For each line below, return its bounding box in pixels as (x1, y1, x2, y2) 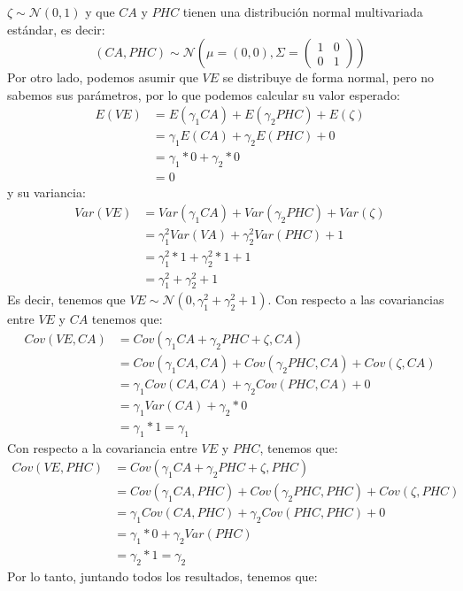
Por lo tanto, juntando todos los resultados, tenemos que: (7, 566, 318, 585)
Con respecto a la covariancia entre (7, 438, 197, 457)
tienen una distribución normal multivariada (182, 3, 423, 20)
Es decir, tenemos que (7, 290, 126, 309)
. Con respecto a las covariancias (267, 290, 444, 309)
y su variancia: (7, 183, 86, 202)
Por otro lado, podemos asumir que (7, 68, 198, 87)
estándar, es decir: (7, 19, 105, 38)
